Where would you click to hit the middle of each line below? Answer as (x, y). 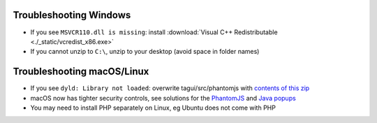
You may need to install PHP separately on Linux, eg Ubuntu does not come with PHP (153, 108)
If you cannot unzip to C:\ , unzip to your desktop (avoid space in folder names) (145, 52)
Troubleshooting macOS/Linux (81, 72)
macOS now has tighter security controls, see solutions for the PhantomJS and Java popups (163, 98)
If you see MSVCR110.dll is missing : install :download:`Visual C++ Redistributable (154, 32)
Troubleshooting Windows (72, 15)
